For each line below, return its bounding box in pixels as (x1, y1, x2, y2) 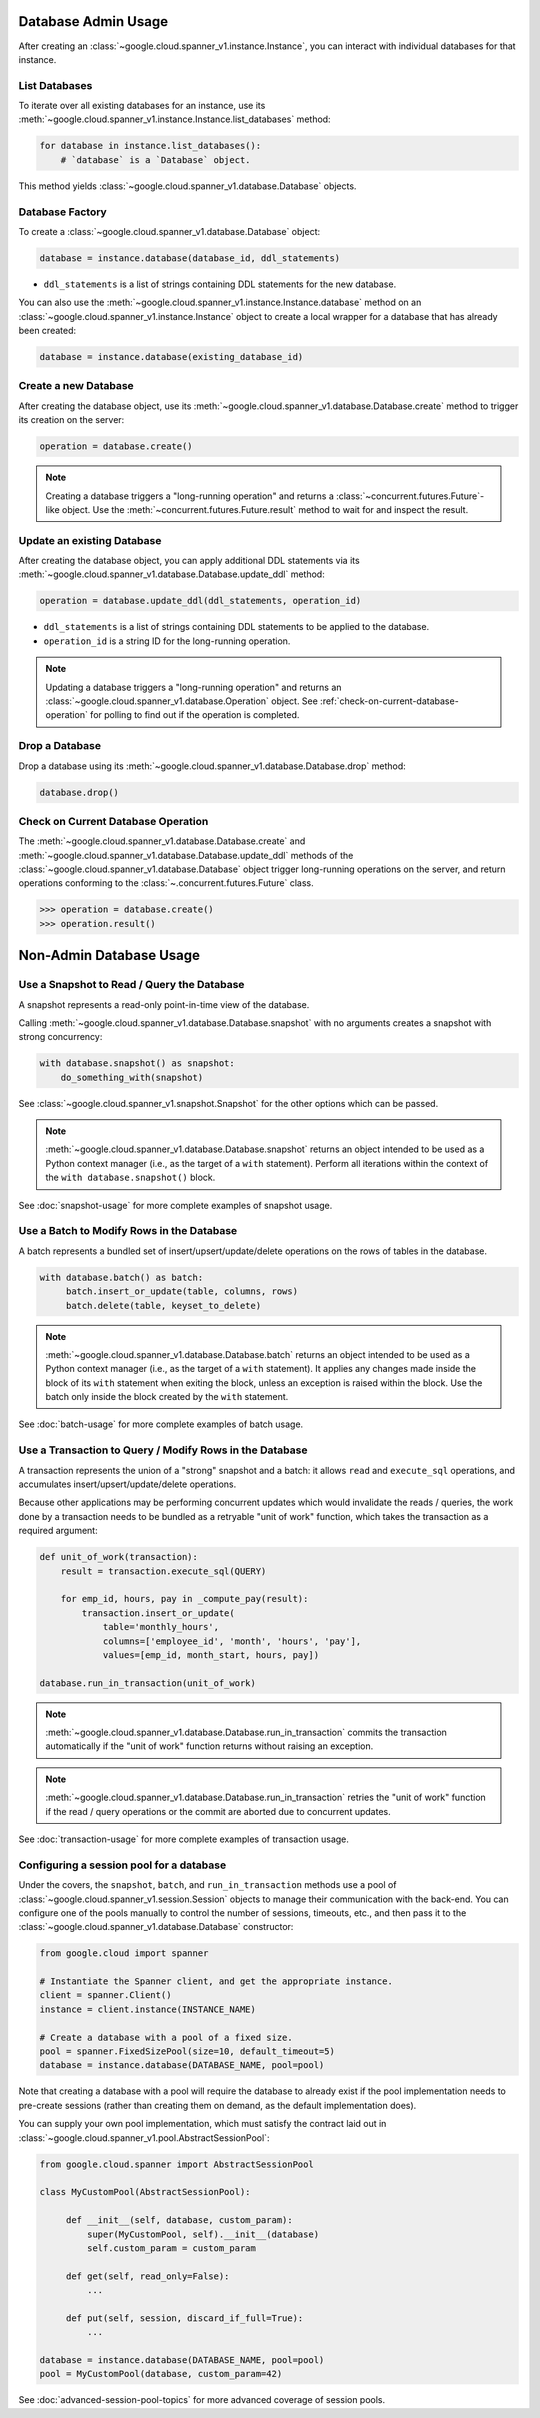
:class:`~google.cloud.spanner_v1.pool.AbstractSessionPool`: (18, 2131, 270, 2144)
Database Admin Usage (18, 13, 169, 30)
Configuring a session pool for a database (18, 1858, 227, 1872)
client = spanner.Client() (39, 1990, 172, 2001)
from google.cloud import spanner (39, 1948, 209, 1959)
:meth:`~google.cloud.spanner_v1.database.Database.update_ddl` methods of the (18, 849, 354, 861)
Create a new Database (18, 379, 134, 393)
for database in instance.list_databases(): (39, 140, 262, 152)
